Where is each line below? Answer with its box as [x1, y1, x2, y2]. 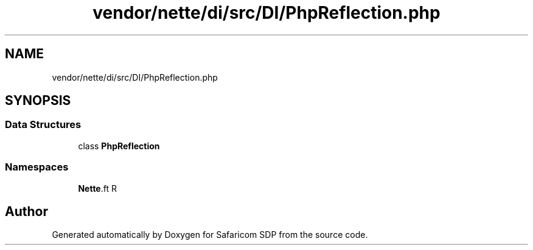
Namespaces [5, 161, 69, 174]
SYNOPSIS [5, 93, 71, 109]
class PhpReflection [78, 140, 160, 151]
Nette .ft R [78, 183, 117, 194]
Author [5, 203, 48, 219]
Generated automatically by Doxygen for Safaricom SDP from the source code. [52, 229, 368, 240]
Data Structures [5, 118, 82, 131]
